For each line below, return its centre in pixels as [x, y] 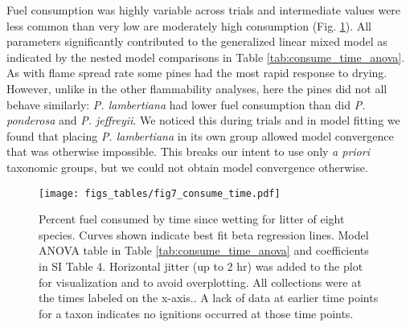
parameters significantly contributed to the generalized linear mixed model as [197, 41]
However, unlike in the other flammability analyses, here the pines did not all [197, 88]
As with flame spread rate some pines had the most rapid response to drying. [197, 73]
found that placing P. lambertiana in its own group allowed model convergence [200, 135]
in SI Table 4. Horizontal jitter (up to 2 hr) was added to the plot [201, 266]
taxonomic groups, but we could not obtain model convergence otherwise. [187, 167]
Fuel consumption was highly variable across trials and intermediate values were [204, 10]
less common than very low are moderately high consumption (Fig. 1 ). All [189, 25]
